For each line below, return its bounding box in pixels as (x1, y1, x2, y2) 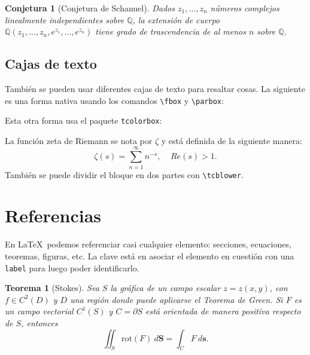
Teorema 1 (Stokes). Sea (5, 281, 99, 294)
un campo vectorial (5, 305, 74, 317)
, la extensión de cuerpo (132, 13, 220, 26)
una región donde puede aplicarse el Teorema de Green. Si (70, 293, 283, 305)
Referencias (5, 203, 102, 228)
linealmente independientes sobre (5, 13, 124, 26)
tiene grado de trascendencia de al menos (95, 25, 246, 38)
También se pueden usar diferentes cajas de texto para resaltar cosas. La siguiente (5, 82, 305, 94)
